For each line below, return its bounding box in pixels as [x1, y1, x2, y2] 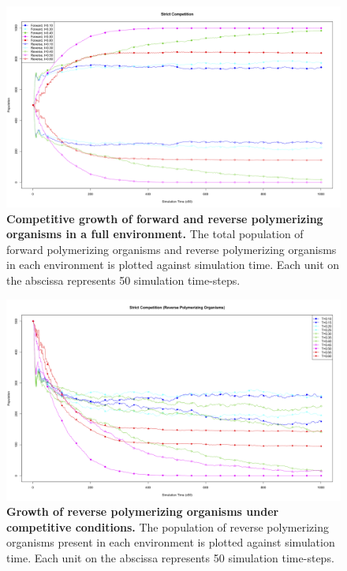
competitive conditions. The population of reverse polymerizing [6, 518, 329, 535]
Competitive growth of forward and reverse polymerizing [6, 210, 323, 226]
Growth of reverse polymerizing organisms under [6, 503, 279, 520]
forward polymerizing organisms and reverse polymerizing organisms [6, 241, 337, 257]
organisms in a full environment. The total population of [6, 226, 304, 242]
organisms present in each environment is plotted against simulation [6, 534, 335, 550]
